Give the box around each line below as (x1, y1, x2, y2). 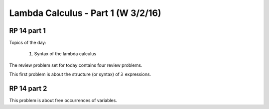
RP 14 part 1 (9, 26, 46, 35)
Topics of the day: (9, 40, 47, 46)
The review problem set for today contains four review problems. (9, 62, 142, 68)
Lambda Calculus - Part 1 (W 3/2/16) (9, 7, 161, 18)
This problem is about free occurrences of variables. (9, 98, 117, 104)
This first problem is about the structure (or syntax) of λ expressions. (9, 71, 151, 77)
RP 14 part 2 (9, 85, 47, 93)
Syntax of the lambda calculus (34, 51, 97, 57)
